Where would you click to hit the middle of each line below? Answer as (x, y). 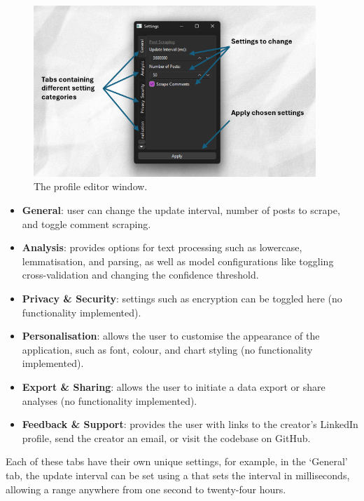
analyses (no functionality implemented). (110, 400)
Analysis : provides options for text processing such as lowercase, (162, 247)
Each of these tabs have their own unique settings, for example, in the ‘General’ (177, 461)
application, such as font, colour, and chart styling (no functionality (167, 349)
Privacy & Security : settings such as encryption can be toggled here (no (182, 298)
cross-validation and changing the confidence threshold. (140, 275)
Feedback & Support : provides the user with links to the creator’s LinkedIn (190, 424)
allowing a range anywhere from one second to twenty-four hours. (146, 489)
